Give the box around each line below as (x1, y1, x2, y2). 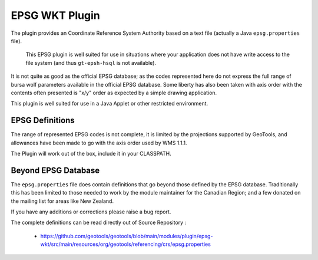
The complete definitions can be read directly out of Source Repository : (11, 219, 187, 226)
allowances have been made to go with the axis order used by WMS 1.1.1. (11, 139, 187, 146)
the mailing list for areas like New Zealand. (11, 198, 114, 205)
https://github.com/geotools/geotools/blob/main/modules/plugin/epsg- (40, 232, 213, 239)
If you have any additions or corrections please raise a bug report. (11, 208, 171, 215)
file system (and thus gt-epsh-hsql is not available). (25, 59, 156, 66)
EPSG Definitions (11, 116, 75, 126)
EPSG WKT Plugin (11, 9, 100, 22)
